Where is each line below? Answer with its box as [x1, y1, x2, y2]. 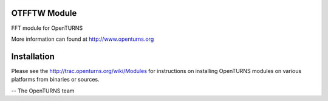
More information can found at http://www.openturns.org [11, 35, 154, 43]
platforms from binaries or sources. [11, 76, 100, 83]
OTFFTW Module [11, 8, 77, 18]
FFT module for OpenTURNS [11, 24, 83, 32]
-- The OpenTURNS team [11, 87, 75, 94]
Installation [11, 51, 55, 61]
